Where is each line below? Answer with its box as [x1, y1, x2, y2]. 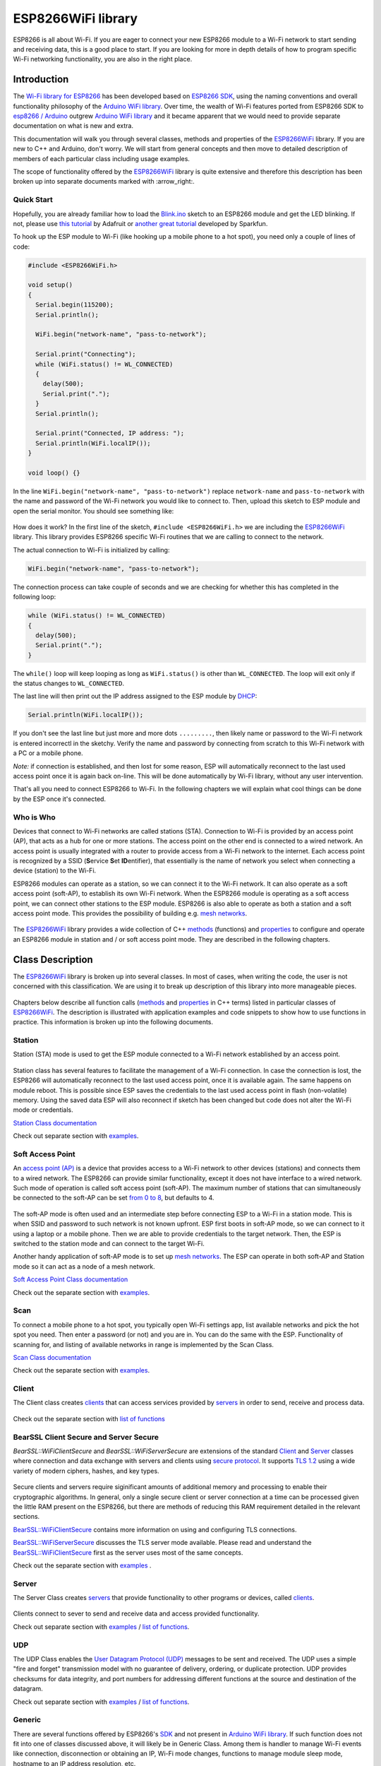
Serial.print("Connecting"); [35, 350, 137, 358]
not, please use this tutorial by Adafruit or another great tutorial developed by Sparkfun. [13, 219, 268, 227]
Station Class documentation [13, 1118, 97, 1127]
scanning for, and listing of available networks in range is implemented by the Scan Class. [13, 1340, 274, 1349]
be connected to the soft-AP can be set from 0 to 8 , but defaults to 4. [13, 1194, 214, 1202]
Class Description [13, 954, 93, 966]
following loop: [13, 593, 56, 601]
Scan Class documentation [13, 1353, 92, 1361]
